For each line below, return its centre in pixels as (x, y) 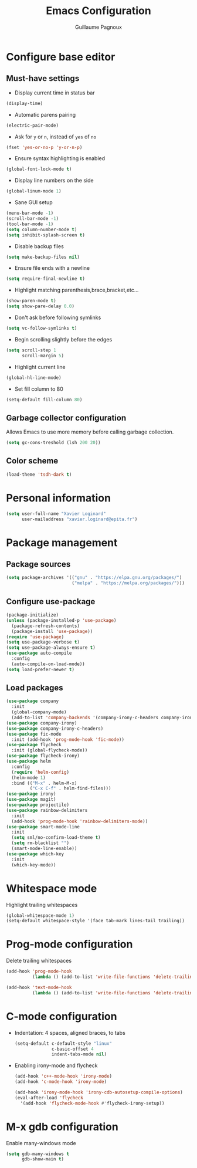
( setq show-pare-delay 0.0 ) (40, 306)
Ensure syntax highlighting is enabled (60, 158)
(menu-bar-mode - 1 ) (30, 213)
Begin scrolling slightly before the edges (63, 339)
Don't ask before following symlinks (58, 317)
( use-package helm (28, 761)
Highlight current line (40, 367)
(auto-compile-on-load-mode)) (48, 664)
